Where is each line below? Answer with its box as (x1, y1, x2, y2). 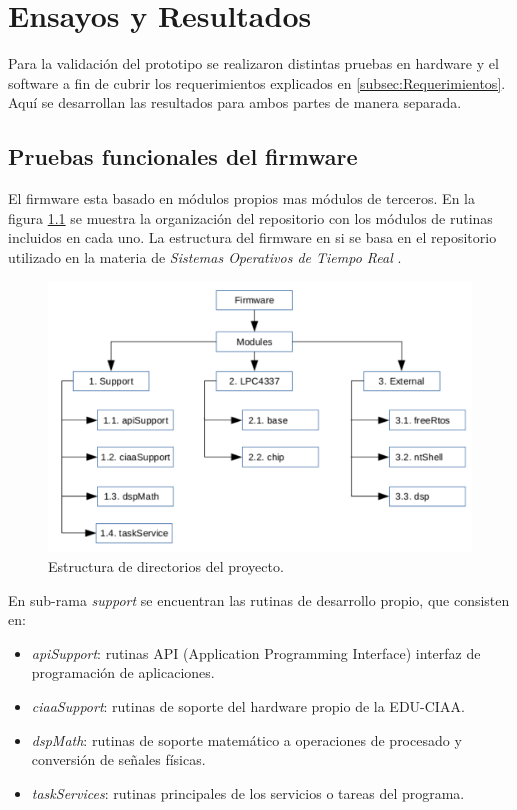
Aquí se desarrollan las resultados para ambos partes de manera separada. (8, 92, 462, 113)
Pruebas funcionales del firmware (8, 141, 358, 172)
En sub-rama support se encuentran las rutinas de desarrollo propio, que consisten (8, 589, 510, 610)
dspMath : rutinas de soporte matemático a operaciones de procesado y (31, 729, 462, 750)
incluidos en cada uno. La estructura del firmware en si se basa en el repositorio (8, 227, 497, 248)
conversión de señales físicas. (31, 749, 206, 770)
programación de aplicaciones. (31, 662, 215, 683)
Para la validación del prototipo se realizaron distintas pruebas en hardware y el (8, 53, 499, 74)
